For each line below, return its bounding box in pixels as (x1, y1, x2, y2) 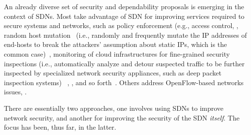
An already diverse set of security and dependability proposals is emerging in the (4, 1, 244, 11)
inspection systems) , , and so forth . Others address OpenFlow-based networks (4, 77, 244, 87)
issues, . (4, 87, 27, 97)
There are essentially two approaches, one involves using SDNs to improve (4, 103, 224, 113)
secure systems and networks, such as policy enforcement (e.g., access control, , (4, 20, 238, 30)
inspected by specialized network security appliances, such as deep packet (4, 68, 221, 78)
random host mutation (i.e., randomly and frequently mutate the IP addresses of (4, 30, 247, 40)
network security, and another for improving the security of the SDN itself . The (4, 112, 240, 122)
